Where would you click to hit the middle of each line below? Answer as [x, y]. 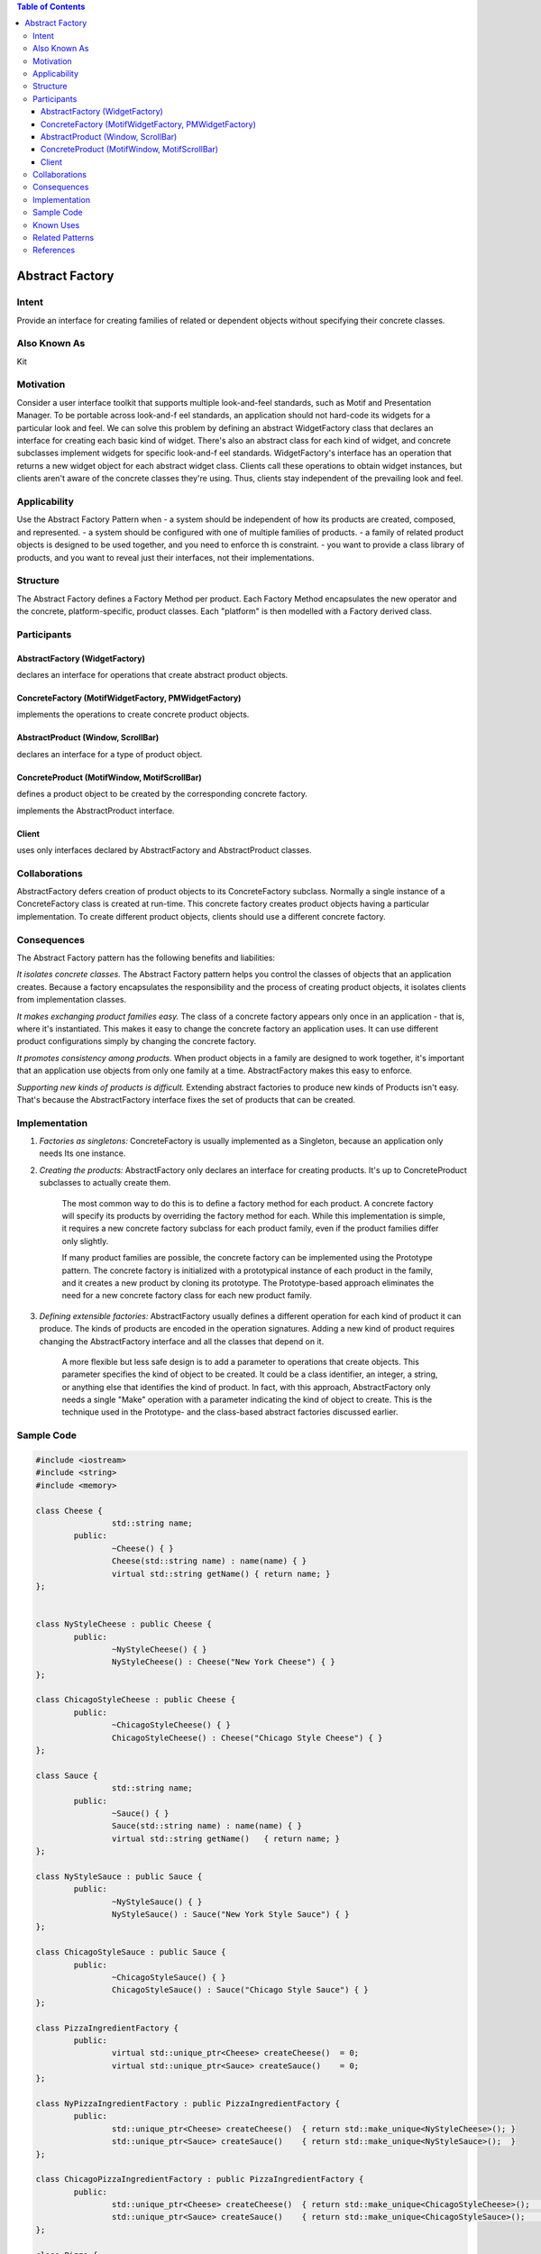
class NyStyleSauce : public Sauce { [119, 1876]
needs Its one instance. [83, 1153]
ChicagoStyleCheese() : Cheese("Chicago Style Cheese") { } [247, 1737]
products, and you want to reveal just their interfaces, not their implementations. [165, 557]
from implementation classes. [71, 1000]
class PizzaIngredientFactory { [107, 2028]
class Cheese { [69, 1511]
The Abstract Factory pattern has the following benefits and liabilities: [146, 958]
